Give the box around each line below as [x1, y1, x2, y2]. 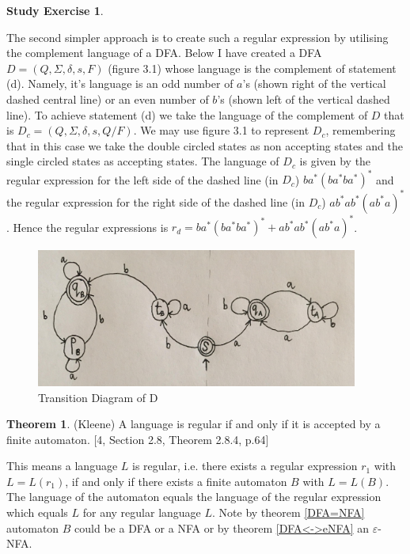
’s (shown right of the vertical [242, 75, 386, 92]
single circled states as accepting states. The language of [6, 153, 279, 169]
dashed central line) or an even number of [6, 90, 209, 107]
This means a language [6, 457, 118, 474]
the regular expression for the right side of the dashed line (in [6, 193, 305, 210]
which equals [6, 504, 68, 521]
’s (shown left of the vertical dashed [217, 90, 390, 107]
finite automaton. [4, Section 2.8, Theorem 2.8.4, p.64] [6, 431, 269, 447]
